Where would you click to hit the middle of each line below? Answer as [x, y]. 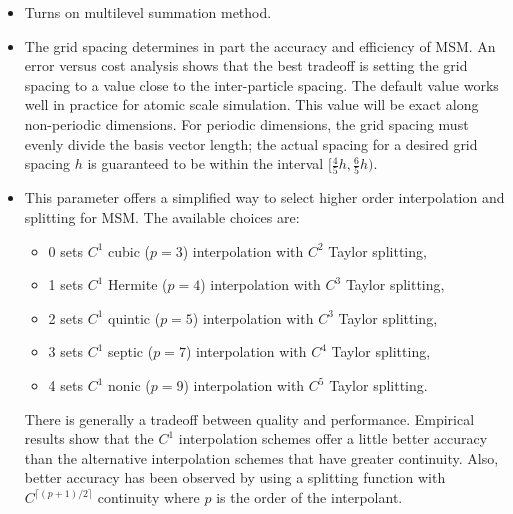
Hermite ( [137, 284]
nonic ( [129, 385]
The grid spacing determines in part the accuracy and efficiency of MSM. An [260, 45]
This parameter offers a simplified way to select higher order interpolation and [264, 197]
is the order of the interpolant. [309, 497]
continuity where [148, 497]
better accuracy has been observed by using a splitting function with [235, 477]
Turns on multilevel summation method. [148, 12]
